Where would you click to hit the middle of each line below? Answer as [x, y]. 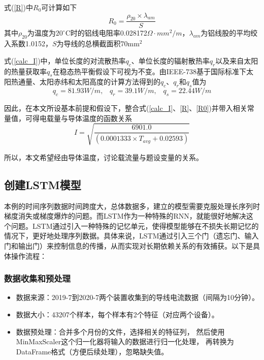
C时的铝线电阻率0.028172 [106, 33]
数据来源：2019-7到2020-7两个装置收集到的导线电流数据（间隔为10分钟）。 [138, 297]
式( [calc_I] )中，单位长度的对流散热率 [65, 60]
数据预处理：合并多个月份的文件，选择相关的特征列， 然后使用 [120, 331]
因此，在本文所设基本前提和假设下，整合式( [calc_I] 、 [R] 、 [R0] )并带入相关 [126, 108]
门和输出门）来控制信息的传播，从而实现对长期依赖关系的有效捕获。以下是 [128, 245]
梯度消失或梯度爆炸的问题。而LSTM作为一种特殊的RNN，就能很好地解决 [125, 216]
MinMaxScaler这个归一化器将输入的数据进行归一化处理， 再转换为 [125, 341]
